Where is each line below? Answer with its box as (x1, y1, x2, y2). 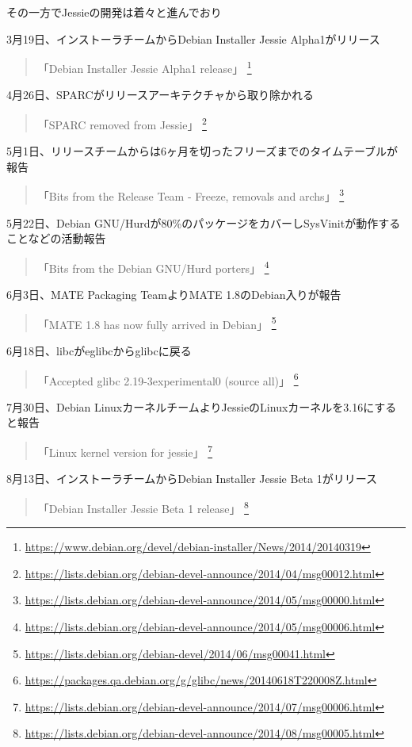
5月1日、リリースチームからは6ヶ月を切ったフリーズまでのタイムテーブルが (6, 143, 399, 159)
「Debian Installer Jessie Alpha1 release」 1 (37, 58, 252, 76)
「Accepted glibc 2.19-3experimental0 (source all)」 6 (37, 370, 299, 389)
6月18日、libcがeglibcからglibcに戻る (6, 343, 192, 358)
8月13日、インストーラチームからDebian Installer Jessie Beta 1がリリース (6, 470, 378, 487)
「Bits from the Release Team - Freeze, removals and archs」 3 (37, 186, 345, 205)
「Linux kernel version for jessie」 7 (37, 442, 213, 460)
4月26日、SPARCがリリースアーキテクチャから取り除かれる (6, 86, 314, 103)
